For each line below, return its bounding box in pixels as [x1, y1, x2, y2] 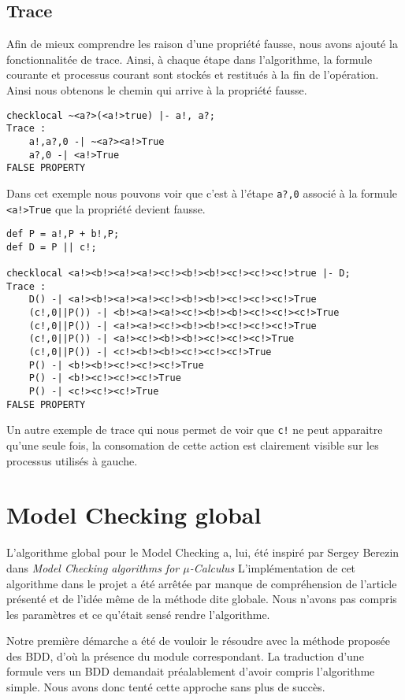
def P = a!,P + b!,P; [6, 228, 120, 240]
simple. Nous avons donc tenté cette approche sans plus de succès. [6, 679, 325, 695]
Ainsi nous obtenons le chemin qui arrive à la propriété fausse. [6, 81, 307, 98]
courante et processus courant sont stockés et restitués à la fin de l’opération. [6, 66, 379, 83]
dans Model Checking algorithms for [6, 559, 180, 576]
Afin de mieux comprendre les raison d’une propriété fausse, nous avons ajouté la [6, 35, 398, 52]
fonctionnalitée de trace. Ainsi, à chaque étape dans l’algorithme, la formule [6, 50, 373, 67]
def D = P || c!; [6, 241, 97, 253]
